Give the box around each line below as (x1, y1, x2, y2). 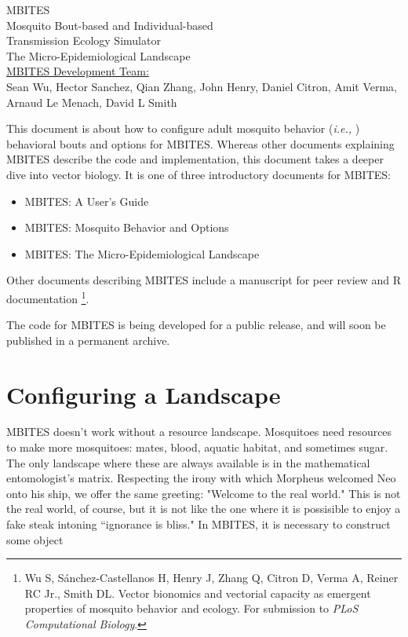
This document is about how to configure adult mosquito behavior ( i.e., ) (6, 120, 360, 137)
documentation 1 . (6, 287, 89, 306)
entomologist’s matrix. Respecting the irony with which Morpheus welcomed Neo (6, 470, 396, 486)
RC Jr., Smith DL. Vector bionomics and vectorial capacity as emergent (24, 584, 371, 601)
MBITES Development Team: (6, 63, 149, 79)
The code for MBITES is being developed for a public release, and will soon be (6, 317, 386, 333)
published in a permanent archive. (6, 331, 170, 348)
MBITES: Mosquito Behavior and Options (24, 219, 229, 236)
